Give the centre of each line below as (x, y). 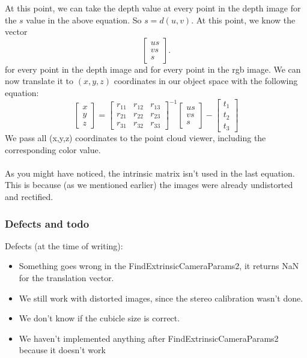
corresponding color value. (53, 149)
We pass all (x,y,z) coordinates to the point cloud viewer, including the (135, 138)
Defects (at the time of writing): (64, 245)
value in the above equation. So (84, 20)
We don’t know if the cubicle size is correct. (99, 318)
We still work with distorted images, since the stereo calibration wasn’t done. (161, 298)
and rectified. (29, 196)
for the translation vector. (66, 278)
